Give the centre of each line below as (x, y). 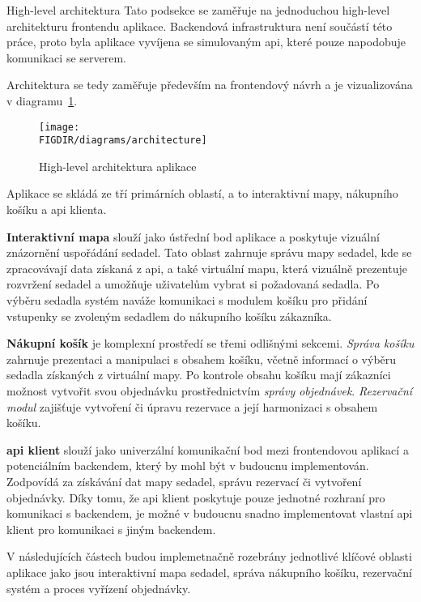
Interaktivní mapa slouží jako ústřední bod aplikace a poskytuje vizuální (193, 236)
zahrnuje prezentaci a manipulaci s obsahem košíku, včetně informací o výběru (202, 359)
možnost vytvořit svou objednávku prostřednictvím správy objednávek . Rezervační (210, 391)
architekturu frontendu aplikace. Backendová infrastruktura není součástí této (200, 26)
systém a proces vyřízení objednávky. (99, 588)
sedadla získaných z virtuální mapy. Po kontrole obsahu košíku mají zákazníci (199, 375)
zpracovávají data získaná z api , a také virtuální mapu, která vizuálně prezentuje (207, 268)
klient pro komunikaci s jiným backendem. (111, 529)
